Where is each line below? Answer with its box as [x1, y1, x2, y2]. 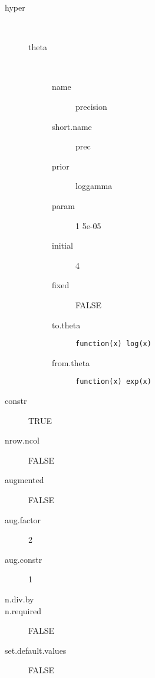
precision [75, 100, 107, 112]
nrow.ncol [5, 434, 39, 446]
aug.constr [5, 553, 42, 565]
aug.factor [5, 513, 41, 526]
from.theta [52, 356, 90, 369]
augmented [5, 474, 44, 486]
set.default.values [5, 644, 67, 656]
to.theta [52, 318, 81, 331]
